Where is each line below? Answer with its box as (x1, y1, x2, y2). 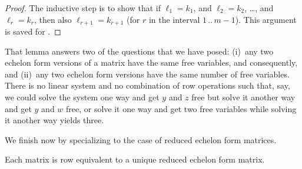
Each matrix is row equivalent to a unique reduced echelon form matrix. (5, 153, 265, 165)
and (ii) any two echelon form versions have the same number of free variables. (5, 67, 290, 80)
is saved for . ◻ (5, 25, 61, 38)
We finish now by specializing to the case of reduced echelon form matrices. (5, 133, 277, 146)
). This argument (235, 13, 297, 25)
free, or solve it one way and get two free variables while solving (66, 102, 297, 114)
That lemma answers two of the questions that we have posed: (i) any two (5, 45, 274, 57)
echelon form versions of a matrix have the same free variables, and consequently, (5, 56, 298, 69)
